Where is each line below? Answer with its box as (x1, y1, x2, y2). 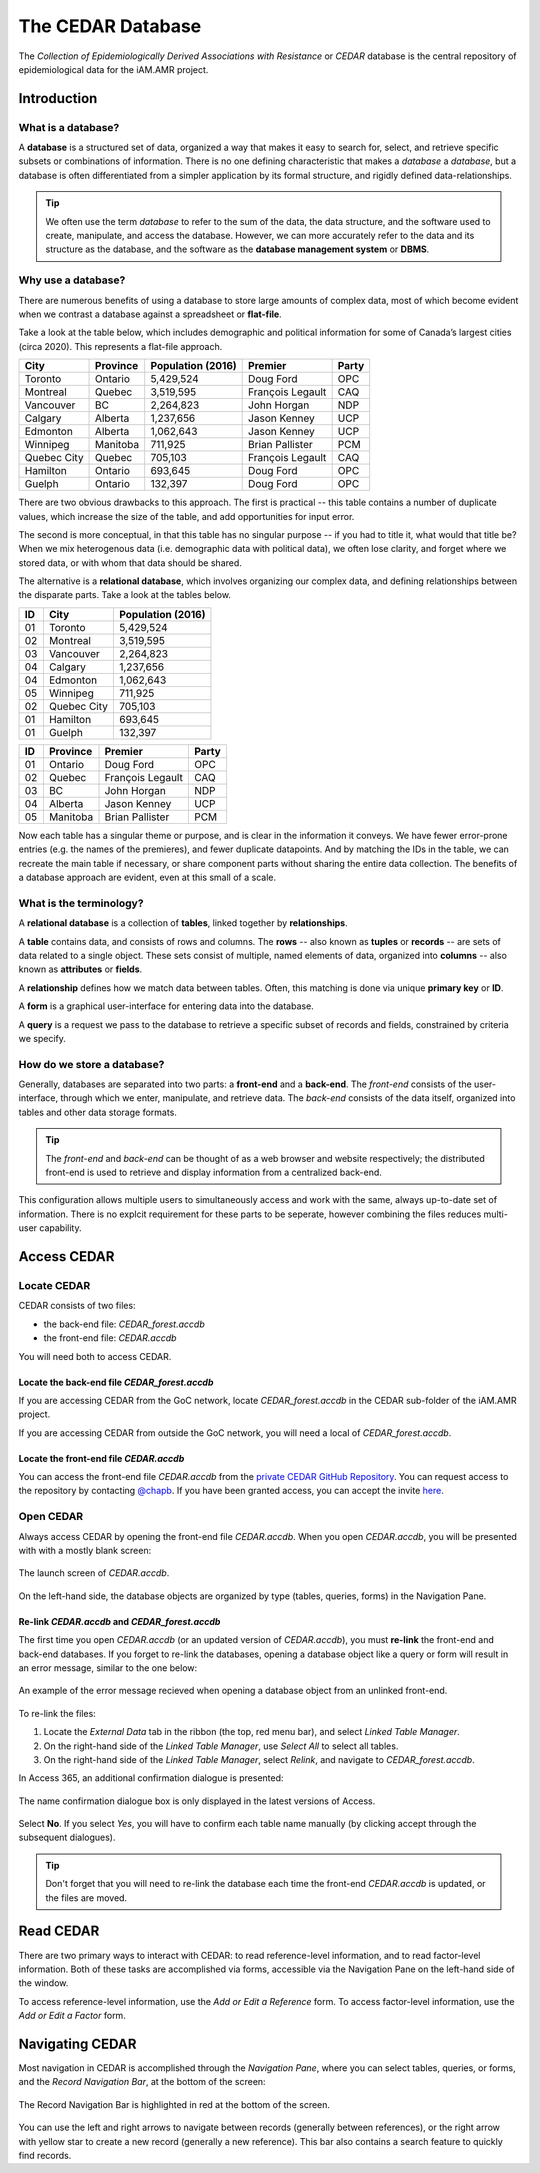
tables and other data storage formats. (18, 1106, 177, 1118)
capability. (39, 1222, 82, 1234)
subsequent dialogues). (18, 1831, 116, 1844)
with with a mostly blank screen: (18, 1545, 152, 1556)
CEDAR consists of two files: (18, 1300, 136, 1312)
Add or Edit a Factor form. (18, 2010, 127, 2022)
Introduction (18, 90, 98, 107)
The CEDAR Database (18, 15, 202, 37)
